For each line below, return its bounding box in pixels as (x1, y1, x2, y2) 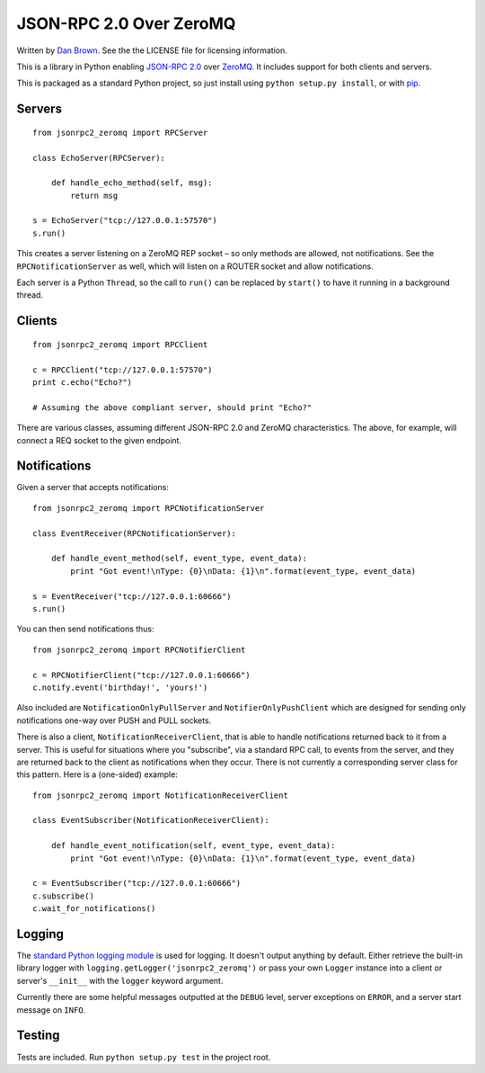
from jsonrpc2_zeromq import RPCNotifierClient (32, 644, 246, 655)
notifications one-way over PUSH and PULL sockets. (16, 715, 212, 726)
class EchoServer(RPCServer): (32, 153, 166, 163)
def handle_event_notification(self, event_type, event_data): (50, 841, 336, 851)
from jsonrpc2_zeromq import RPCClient (32, 339, 208, 350)
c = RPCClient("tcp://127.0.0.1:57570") (32, 364, 213, 375)
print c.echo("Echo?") (32, 378, 133, 387)
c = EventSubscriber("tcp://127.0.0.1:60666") (32, 878, 242, 889)
